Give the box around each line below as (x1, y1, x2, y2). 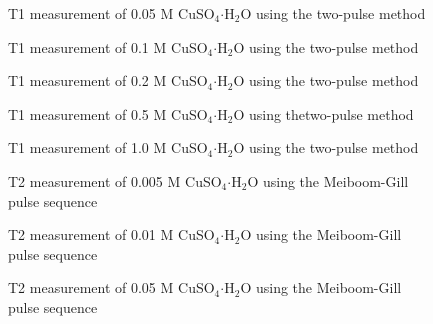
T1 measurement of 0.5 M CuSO (8, 103, 208, 124)
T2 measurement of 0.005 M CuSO (8, 170, 222, 191)
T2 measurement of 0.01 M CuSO (8, 224, 215, 245)
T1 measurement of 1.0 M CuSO (8, 137, 208, 158)
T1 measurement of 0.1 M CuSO (8, 36, 208, 57)
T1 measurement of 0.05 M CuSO (8, 3, 215, 23)
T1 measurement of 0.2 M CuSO (8, 70, 208, 91)
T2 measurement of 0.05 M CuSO (8, 277, 215, 298)
